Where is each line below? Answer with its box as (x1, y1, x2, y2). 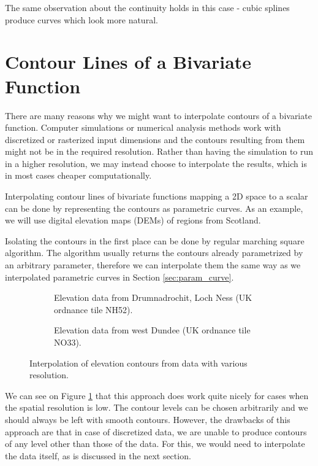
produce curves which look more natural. (5, 13, 158, 26)
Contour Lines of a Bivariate (5, 49, 252, 74)
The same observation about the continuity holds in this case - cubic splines (5, 1, 290, 14)
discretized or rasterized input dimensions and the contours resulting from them (5, 133, 305, 146)
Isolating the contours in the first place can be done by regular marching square (5, 234, 305, 247)
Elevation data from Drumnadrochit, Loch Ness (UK (54, 291, 252, 304)
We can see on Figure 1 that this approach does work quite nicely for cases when (5, 389, 309, 402)
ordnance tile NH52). (54, 303, 133, 316)
